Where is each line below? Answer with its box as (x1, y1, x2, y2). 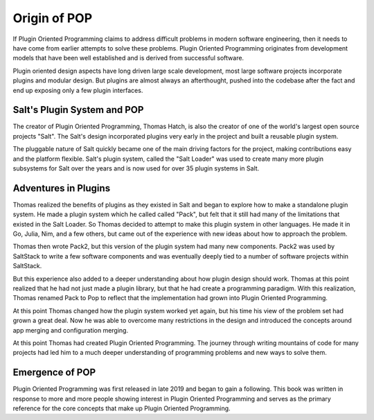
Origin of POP (12, 10, 93, 26)
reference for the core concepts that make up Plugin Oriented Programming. (12, 404, 231, 412)
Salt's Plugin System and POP (12, 104, 144, 116)
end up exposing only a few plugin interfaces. (12, 86, 143, 94)
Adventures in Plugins (12, 182, 111, 194)
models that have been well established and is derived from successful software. (12, 54, 244, 62)
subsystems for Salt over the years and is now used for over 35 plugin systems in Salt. (12, 164, 260, 173)
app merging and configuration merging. (12, 326, 128, 334)
